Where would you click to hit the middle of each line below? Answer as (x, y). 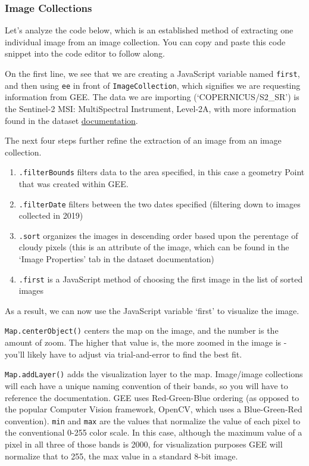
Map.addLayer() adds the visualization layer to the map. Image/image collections (154, 374)
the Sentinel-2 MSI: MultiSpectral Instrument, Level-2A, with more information (151, 108)
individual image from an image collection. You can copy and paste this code (145, 41)
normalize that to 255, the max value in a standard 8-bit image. (121, 456)
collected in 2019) (51, 215)
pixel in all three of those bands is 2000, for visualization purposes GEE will (144, 444)
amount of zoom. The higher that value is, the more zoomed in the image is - (146, 342)
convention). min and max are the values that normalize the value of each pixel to (153, 420)
